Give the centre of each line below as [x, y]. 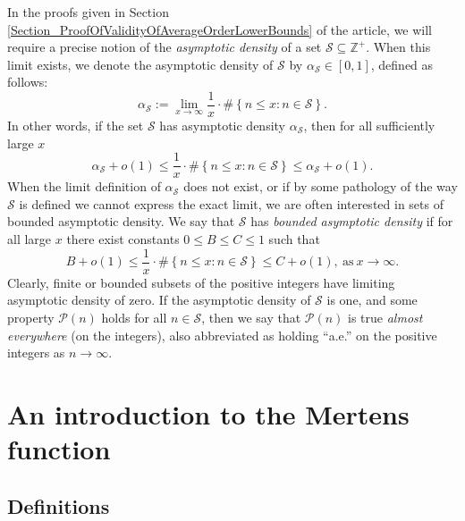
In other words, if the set [76, 126]
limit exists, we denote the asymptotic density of [140, 64]
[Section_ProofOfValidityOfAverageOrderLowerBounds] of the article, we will [220, 29]
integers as [36, 353]
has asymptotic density [222, 126]
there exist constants [123, 239]
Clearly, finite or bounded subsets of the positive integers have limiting [201, 282]
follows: [28, 82]
